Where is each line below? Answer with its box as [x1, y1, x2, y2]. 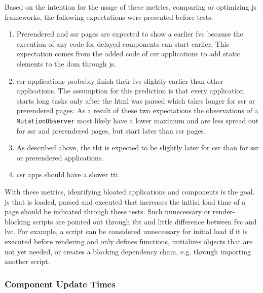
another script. [5, 256, 50, 267]
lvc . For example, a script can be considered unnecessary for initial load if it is [5, 226, 248, 237]
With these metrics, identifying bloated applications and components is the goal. [5, 186, 255, 197]
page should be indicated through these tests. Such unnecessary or [5, 206, 211, 217]
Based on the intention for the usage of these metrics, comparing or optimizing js [5, 2, 256, 12]
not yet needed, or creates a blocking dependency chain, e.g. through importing [5, 246, 251, 256]
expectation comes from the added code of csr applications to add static [16, 48, 240, 59]
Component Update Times [5, 277, 116, 290]
